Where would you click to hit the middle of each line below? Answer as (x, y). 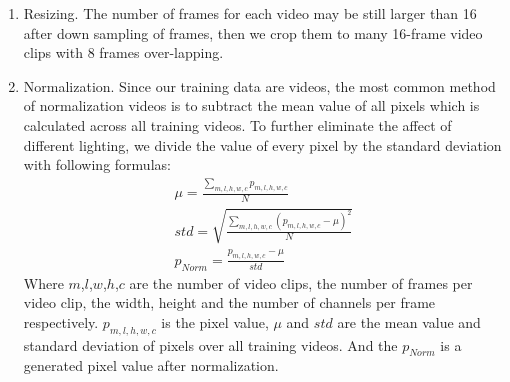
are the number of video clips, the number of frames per (301, 282)
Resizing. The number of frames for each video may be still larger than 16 (250, 13)
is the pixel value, (215, 321)
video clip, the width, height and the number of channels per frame (229, 302)
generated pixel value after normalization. (151, 365)
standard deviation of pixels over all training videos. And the (210, 344)
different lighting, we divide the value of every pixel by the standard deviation (262, 144)
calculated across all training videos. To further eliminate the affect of (237, 124)
